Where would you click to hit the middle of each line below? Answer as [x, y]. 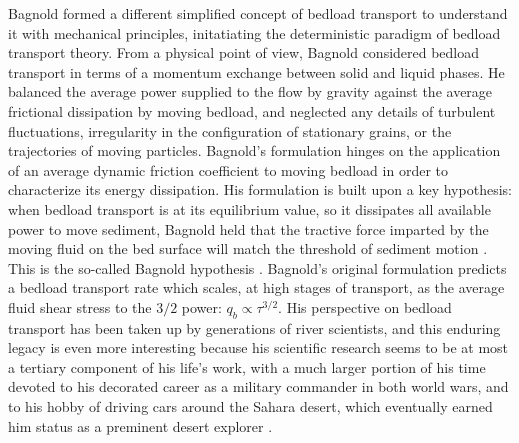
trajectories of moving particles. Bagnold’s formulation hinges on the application [254, 150]
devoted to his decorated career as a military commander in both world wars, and [258, 386]
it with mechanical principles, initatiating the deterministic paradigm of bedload [254, 32]
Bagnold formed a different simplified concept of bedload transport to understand [258, 13]
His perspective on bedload [369, 306]
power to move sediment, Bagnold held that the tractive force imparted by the [248, 228]
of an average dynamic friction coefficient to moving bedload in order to [228, 169]
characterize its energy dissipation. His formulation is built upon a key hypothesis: [260, 189]
